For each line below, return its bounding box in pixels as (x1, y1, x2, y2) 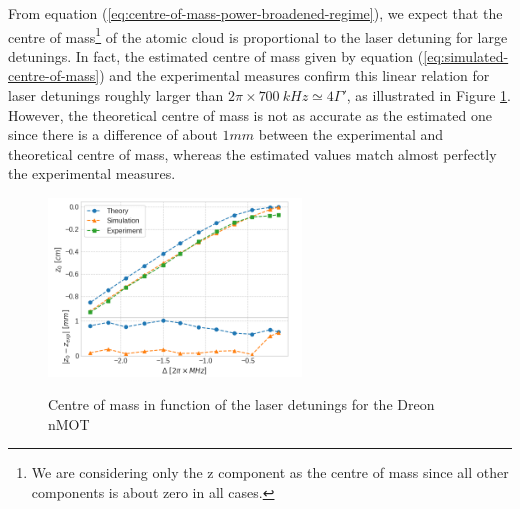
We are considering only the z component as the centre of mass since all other (31, 462, 509, 483)
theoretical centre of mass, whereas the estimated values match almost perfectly (8, 143, 497, 164)
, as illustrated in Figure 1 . (346, 85, 511, 106)
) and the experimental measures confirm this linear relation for (99, 65, 490, 86)
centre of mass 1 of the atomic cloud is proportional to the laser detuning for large (8, 23, 508, 47)
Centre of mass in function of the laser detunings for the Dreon (48, 394, 435, 415)
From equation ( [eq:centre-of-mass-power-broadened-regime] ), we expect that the (8, 3, 503, 23)
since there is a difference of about (8, 124, 218, 145)
